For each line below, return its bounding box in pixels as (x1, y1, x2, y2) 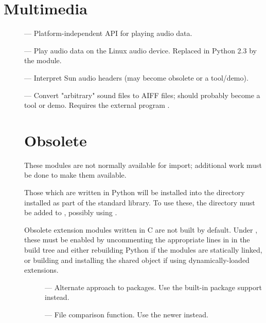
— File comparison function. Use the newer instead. (45, 309, 208, 319)
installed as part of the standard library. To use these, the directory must (24, 197, 255, 207)
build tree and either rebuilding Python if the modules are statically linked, (24, 244, 262, 255)
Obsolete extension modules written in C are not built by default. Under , (24, 224, 258, 235)
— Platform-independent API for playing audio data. (24, 28, 192, 39)
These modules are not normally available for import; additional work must (24, 159, 262, 170)
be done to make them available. (24, 169, 127, 180)
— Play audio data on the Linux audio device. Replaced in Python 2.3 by (24, 45, 257, 55)
